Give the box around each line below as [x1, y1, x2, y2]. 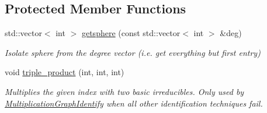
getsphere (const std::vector [81, 27, 181, 39]
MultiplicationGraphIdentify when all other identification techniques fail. [5, 97, 263, 109]
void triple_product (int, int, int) [5, 66, 124, 78]
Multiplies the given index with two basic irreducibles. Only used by [5, 85, 244, 97]
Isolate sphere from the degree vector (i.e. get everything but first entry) [5, 46, 261, 58]
